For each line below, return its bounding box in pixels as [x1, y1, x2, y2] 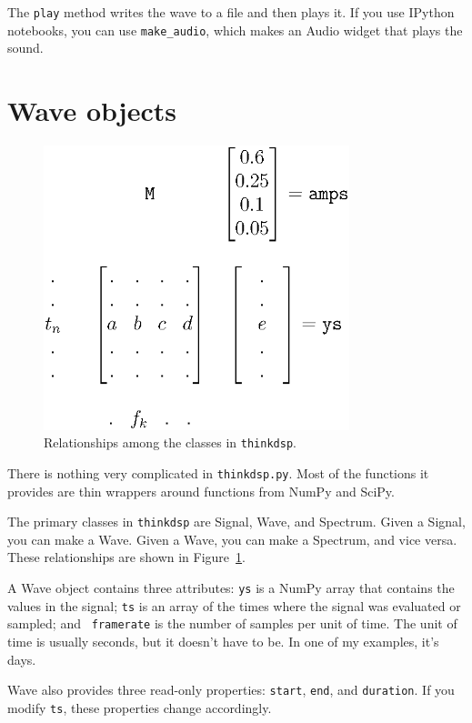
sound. [7, 38, 44, 57]
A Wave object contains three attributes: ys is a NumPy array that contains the [7, 577, 455, 597]
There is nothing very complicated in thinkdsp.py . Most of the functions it [7, 463, 429, 482]
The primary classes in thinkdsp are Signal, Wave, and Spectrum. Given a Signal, [7, 512, 466, 531]
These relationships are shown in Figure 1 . [7, 547, 246, 567]
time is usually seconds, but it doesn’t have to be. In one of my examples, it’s [7, 631, 439, 650]
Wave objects [7, 92, 176, 129]
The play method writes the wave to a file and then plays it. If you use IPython [7, 3, 455, 21]
